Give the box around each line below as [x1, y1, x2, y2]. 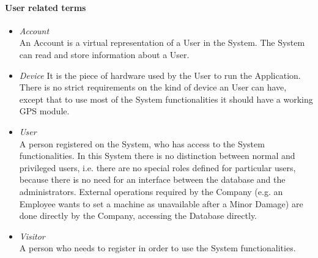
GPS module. [19, 105, 70, 117]
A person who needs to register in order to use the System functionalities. [19, 241, 296, 254]
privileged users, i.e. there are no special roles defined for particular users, [19, 161, 296, 174]
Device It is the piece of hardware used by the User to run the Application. [19, 68, 301, 81]
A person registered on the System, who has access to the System [19, 137, 265, 150]
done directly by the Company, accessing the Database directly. [19, 209, 257, 222]
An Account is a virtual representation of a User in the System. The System [19, 36, 305, 49]
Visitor [19, 229, 45, 242]
